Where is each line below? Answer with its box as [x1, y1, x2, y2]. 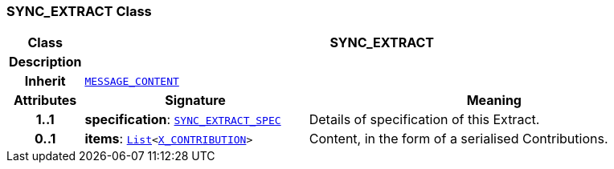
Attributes [14, 92, 77, 109]
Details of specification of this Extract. [309, 111, 540, 128]
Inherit [24, 73, 66, 90]
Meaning [466, 92, 522, 109]
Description [9, 54, 82, 70]
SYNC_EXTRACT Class [6, 3, 152, 19]
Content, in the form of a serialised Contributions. [309, 131, 608, 147]
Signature [165, 92, 226, 109]
